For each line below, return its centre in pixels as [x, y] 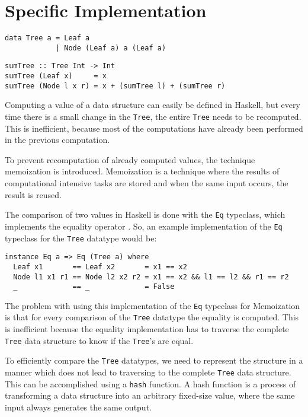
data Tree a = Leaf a [47, 38]
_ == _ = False [94, 287]
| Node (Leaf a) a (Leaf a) [111, 48]
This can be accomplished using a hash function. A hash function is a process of [150, 383]
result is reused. [33, 194]
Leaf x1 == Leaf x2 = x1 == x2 [100, 267]
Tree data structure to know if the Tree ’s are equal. [99, 340]
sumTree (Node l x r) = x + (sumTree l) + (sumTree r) [115, 86]
